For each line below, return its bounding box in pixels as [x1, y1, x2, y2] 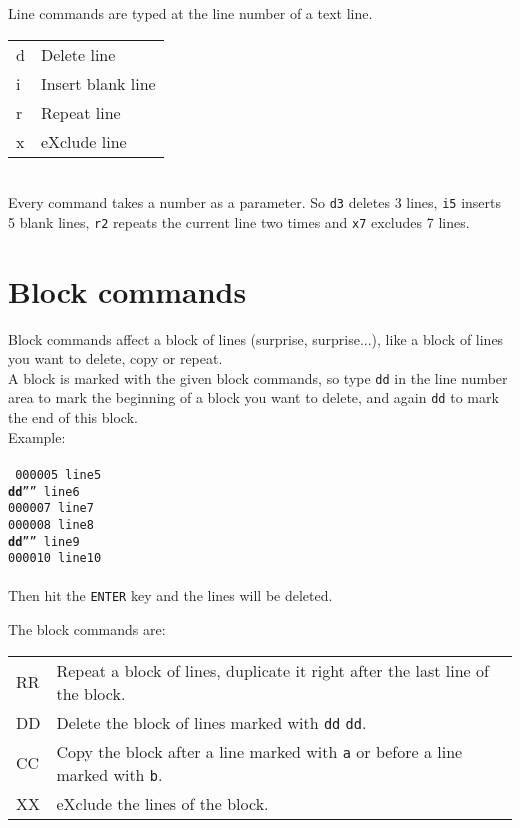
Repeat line [40, 100, 121, 124]
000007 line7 [8, 501, 94, 516]
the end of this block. [8, 407, 138, 428]
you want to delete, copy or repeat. [8, 348, 223, 369]
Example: [8, 426, 66, 447]
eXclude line [40, 129, 127, 153]
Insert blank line [40, 71, 156, 95]
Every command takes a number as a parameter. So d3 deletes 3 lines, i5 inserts [8, 192, 502, 213]
